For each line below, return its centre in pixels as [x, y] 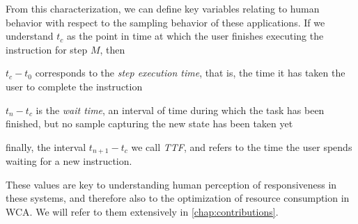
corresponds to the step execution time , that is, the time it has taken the [190, 73]
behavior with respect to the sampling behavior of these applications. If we [165, 22]
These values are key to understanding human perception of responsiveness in [171, 184]
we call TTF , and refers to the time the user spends [242, 146]
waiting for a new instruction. [69, 161]
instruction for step [47, 49]
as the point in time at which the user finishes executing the [195, 36]
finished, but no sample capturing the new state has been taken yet [149, 123]
